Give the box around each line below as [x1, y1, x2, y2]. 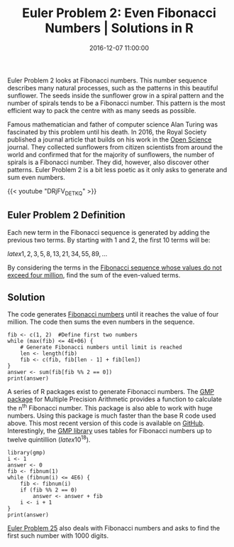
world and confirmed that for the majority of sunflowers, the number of [7, 150, 215, 159]
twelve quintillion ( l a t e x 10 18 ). [7, 434, 91, 444]
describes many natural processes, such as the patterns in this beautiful [7, 83, 218, 92]
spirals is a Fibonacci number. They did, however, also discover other [7, 158, 209, 166]
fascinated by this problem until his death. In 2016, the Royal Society [7, 127, 207, 136]
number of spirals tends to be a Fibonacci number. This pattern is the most [7, 98, 225, 107]
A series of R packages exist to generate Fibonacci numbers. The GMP [7, 388, 215, 396]
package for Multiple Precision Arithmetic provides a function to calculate [7, 395, 222, 403]
